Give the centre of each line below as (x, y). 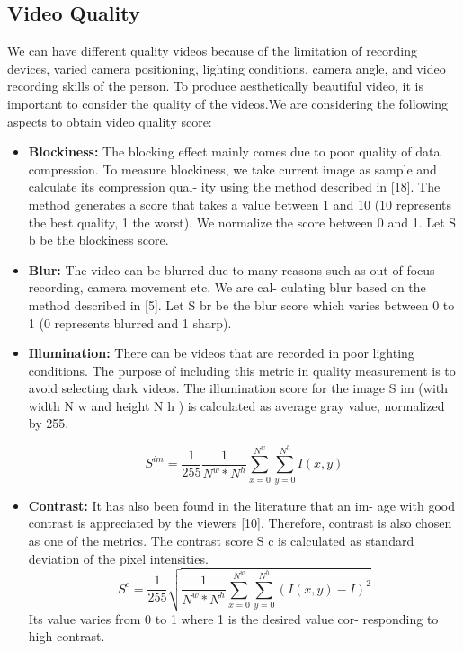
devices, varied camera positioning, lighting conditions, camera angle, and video (227, 68)
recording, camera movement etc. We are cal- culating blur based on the (227, 287)
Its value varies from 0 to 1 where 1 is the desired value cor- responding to (233, 618)
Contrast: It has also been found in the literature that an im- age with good (241, 505)
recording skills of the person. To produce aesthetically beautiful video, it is (215, 86)
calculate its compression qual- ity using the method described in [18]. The (234, 187)
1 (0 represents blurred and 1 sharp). (130, 322)
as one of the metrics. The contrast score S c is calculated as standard (221, 540)
